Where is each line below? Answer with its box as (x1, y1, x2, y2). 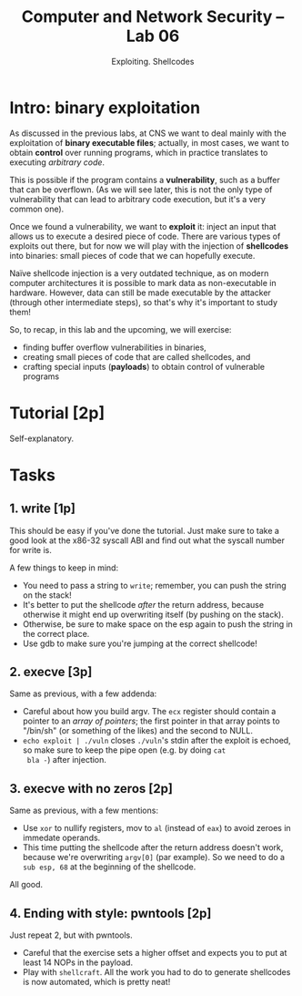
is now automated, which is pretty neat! (22, 977, 171, 988)
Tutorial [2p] (9, 403, 106, 423)
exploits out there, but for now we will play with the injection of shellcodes (9, 240, 289, 252)
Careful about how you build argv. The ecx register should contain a (22, 706, 277, 717)
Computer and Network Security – (21, 6, 285, 27)
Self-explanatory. (9, 433, 75, 444)
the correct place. (22, 628, 90, 639)
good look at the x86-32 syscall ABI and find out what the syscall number (9, 535, 285, 546)
